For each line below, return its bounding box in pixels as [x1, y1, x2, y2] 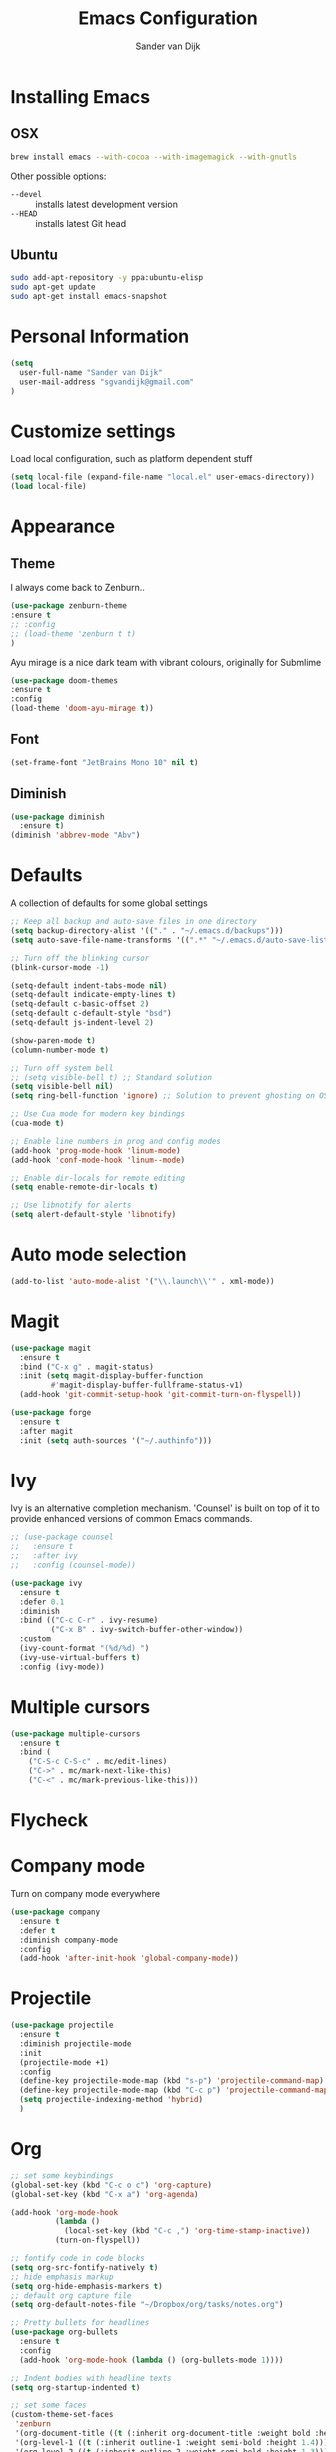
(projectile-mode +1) [19, 2057, 110, 2067]
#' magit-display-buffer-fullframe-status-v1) [50, 1380, 244, 1391]
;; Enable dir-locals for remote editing [10, 1173, 186, 1183]
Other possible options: [10, 170, 107, 182]
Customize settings [10, 420, 176, 442]
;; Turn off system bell [10, 1063, 114, 1073]
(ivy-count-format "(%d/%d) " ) [19, 1643, 150, 1654]
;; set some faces [10, 2400, 87, 2411]
